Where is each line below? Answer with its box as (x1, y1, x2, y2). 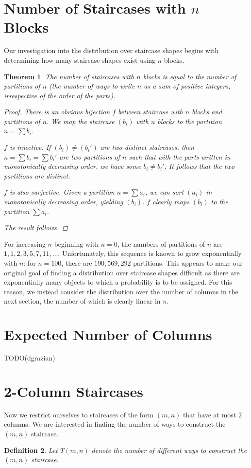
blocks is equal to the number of (143, 71, 236, 81)
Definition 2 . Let (4, 445, 58, 455)
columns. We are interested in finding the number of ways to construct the (4, 419, 226, 429)
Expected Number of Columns (4, 324, 212, 344)
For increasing (4, 238, 46, 249)
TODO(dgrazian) (4, 353, 55, 363)
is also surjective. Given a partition (9, 187, 115, 197)
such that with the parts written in (129, 151, 231, 162)
